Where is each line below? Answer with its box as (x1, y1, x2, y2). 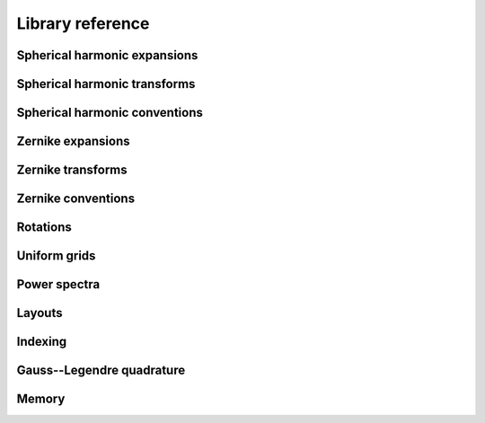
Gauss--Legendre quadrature (16, 363, 186, 378)
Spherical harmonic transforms (16, 76, 196, 92)
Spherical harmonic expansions (16, 48, 198, 63)
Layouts (16, 305, 63, 321)
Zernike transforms (16, 163, 128, 178)
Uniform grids (16, 248, 96, 264)
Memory (16, 392, 66, 407)
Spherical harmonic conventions (16, 105, 204, 120)
